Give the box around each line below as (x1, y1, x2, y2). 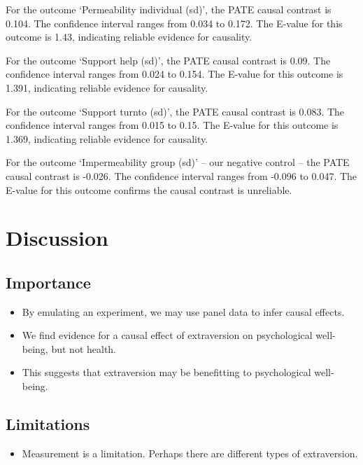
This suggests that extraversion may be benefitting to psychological (22, 365, 311, 380)
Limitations (6, 413, 90, 435)
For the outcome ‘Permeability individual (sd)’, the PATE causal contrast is (6, 2, 332, 16)
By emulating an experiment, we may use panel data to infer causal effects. (22, 304, 345, 319)
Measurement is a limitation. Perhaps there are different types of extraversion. (22, 445, 358, 460)
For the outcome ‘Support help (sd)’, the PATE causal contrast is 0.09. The (6, 53, 331, 67)
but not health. (51, 341, 117, 356)
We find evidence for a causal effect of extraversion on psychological (22, 328, 313, 342)
